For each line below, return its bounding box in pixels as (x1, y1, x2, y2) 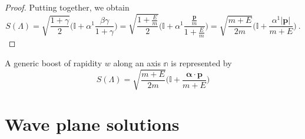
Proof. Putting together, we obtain (5, 1, 130, 13)
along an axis (113, 56, 161, 69)
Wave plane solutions (5, 112, 180, 136)
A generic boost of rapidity (5, 56, 102, 69)
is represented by (171, 56, 232, 69)
